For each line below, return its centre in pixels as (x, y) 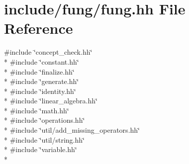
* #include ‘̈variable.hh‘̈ (41, 149)
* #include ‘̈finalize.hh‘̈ (39, 71)
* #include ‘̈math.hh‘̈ (37, 110)
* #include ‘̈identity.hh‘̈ (40, 91)
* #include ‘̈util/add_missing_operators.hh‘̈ (72, 130)
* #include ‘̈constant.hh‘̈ (42, 61)
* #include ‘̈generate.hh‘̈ (42, 81)
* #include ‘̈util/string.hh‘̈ (44, 139)
